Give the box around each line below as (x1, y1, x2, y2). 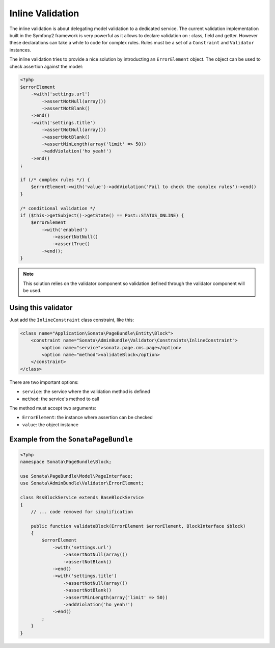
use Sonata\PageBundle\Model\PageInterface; (20, 473, 133, 479)
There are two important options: (9, 379, 79, 385)
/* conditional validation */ (20, 205, 96, 211)
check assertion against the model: (9, 63, 84, 69)
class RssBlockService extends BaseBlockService (20, 495, 144, 501)
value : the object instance (22, 421, 79, 428)
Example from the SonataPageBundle (9, 435, 133, 444)
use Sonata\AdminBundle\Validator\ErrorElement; (20, 480, 144, 486)
